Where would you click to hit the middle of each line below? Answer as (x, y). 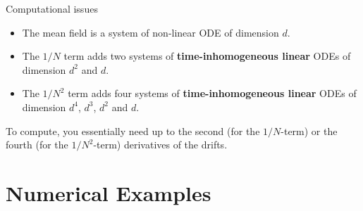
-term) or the (309, 130)
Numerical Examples (109, 192)
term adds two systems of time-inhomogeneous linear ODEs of (207, 56)
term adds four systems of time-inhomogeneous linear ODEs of (212, 93)
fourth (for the (37, 145)
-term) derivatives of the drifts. (160, 145)
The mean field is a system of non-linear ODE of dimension (150, 32)
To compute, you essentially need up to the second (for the (133, 130)
